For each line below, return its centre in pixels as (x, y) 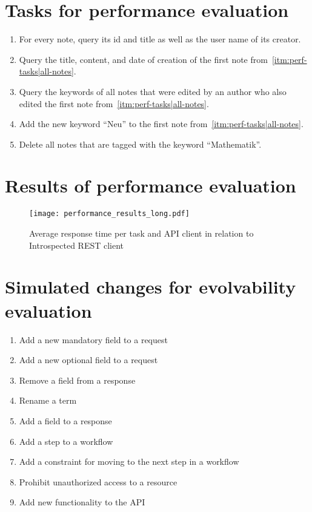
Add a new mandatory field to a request (93, 339)
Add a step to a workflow (66, 441)
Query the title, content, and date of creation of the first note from (143, 59)
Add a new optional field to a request (88, 360)
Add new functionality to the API (82, 502)
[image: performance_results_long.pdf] (109, 214)
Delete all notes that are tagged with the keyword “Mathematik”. (140, 144)
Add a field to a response (65, 420)
